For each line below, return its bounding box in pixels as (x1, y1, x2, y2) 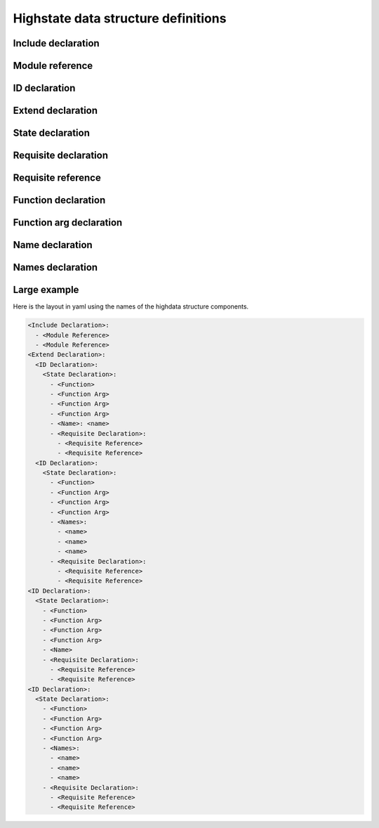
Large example (13, 284, 79, 296)
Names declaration (13, 261, 98, 273)
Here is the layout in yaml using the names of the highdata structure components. (13, 302, 249, 311)
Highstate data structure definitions (13, 11, 227, 26)
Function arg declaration (13, 216, 123, 228)
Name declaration (13, 239, 93, 251)
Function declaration (13, 194, 106, 207)
